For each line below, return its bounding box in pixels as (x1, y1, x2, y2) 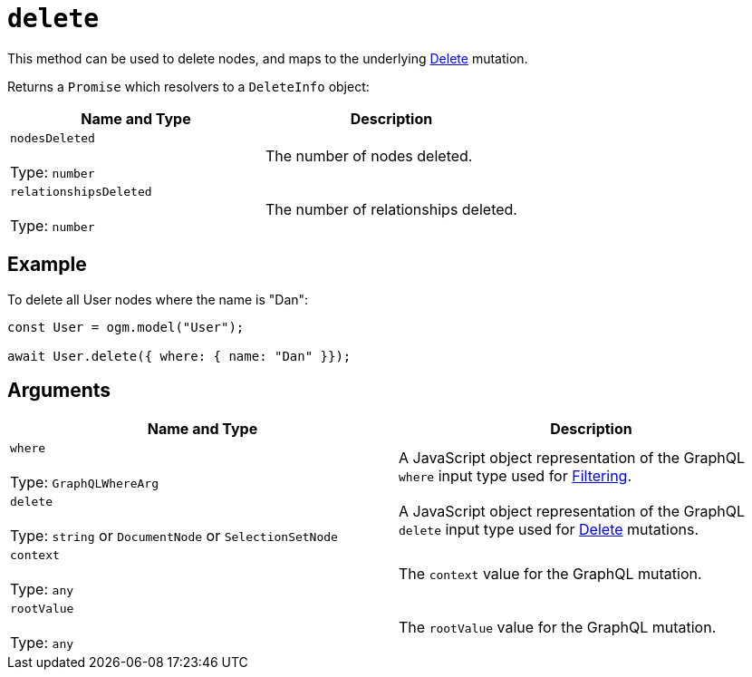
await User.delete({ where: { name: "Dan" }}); (7, 348, 352, 363)
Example (7, 253, 87, 276)
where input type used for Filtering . (399, 466, 631, 485)
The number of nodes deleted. (265, 147, 473, 166)
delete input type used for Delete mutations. (399, 519, 699, 538)
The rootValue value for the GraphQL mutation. (399, 617, 717, 636)
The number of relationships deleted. (265, 200, 517, 219)
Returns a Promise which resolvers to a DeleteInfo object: (7, 78, 370, 94)
